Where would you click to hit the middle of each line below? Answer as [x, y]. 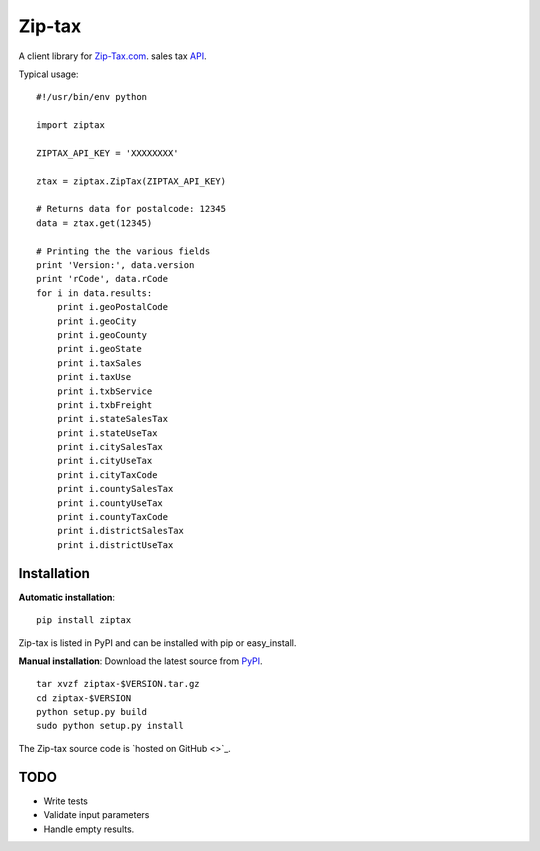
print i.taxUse [94, 377]
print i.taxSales [99, 363]
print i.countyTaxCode [112, 517]
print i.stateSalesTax [112, 419]
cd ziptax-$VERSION [84, 698]
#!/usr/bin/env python [92, 97]
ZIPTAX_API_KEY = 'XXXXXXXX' [107, 153]
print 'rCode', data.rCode [102, 279]
